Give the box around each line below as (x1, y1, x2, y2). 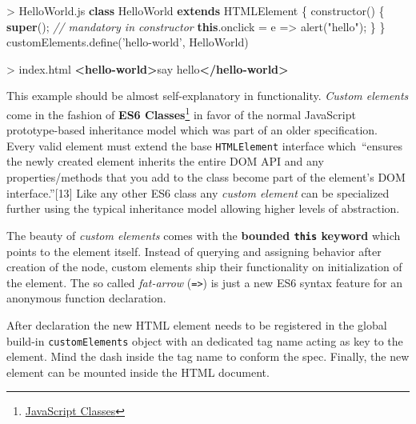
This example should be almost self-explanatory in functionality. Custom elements (6, 87, 409, 104)
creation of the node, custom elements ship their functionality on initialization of (6, 258, 402, 275)
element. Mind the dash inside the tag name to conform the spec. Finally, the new (6, 348, 410, 365)
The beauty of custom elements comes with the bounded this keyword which (6, 226, 401, 243)
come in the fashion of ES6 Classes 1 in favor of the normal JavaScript (6, 103, 356, 122)
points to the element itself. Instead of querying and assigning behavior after (6, 242, 382, 259)
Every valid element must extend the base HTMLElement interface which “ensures (6, 137, 403, 154)
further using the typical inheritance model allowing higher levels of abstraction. (6, 200, 400, 217)
